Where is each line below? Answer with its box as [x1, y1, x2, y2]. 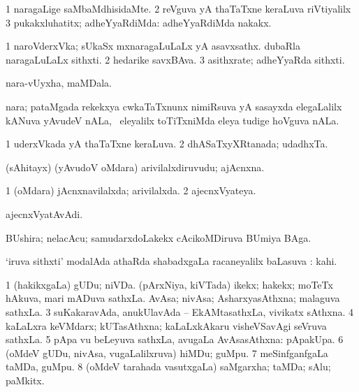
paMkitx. [6, 372, 45, 387]
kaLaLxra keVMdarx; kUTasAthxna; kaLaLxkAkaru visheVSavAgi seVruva [6, 318, 327, 333]
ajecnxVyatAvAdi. [6, 206, 83, 221]
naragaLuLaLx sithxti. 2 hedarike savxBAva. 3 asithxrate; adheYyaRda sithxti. [6, 52, 345, 66]
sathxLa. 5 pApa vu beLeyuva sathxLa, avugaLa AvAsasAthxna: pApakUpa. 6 [6, 332, 344, 347]
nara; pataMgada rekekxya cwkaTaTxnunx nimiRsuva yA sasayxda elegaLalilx [6, 99, 342, 113]
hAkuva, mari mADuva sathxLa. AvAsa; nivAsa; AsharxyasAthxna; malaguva [6, 291, 340, 305]
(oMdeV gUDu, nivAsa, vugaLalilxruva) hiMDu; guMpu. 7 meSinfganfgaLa [6, 345, 328, 360]
